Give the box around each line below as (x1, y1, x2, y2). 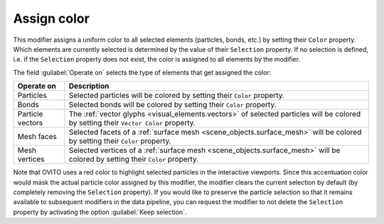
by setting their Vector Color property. (68, 118, 196, 128)
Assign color (13, 11, 90, 26)
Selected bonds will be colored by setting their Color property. (68, 100, 277, 110)
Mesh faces (17, 132, 57, 142)
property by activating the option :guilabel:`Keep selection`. (13, 208, 187, 216)
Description (68, 82, 110, 91)
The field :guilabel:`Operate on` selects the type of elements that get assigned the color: (13, 68, 272, 77)
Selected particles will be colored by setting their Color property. (68, 91, 284, 101)
